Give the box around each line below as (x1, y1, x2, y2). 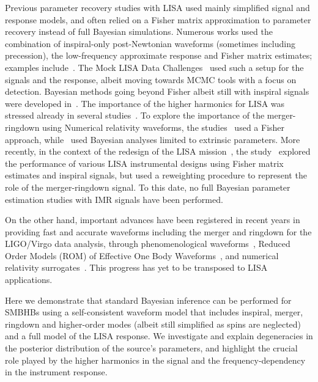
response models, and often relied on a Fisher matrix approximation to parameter (5, 13, 311, 26)
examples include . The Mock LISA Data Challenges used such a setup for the (5, 61, 304, 73)
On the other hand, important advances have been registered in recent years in (5, 213, 300, 226)
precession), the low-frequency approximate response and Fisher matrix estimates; (5, 49, 312, 62)
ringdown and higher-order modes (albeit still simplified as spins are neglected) (5, 317, 301, 330)
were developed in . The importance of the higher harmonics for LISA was (5, 97, 285, 109)
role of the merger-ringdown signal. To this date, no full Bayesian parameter (5, 180, 290, 193)
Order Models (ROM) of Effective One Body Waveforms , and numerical (5, 249, 279, 262)
